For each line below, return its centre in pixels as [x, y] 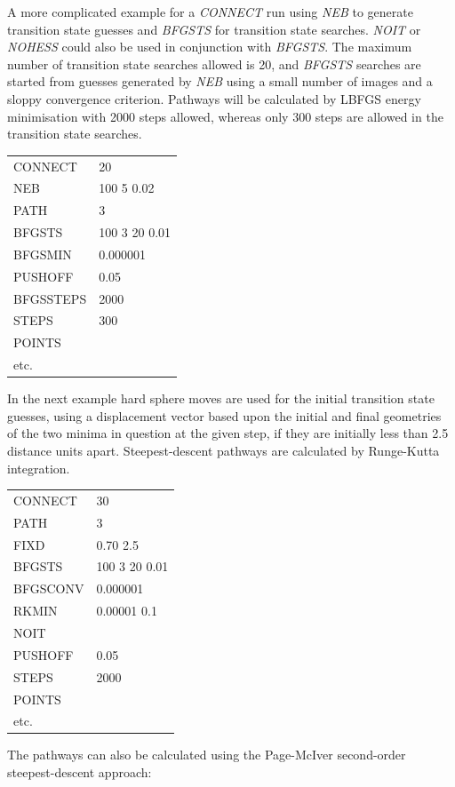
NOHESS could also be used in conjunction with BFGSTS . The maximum [210, 47]
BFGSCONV [49, 588]
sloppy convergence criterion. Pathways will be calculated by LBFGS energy [214, 98]
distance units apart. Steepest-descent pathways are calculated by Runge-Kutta [224, 450]
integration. [39, 468]
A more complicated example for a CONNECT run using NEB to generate [210, 12]
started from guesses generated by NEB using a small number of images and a [220, 81]
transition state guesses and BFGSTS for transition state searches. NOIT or [214, 29]
